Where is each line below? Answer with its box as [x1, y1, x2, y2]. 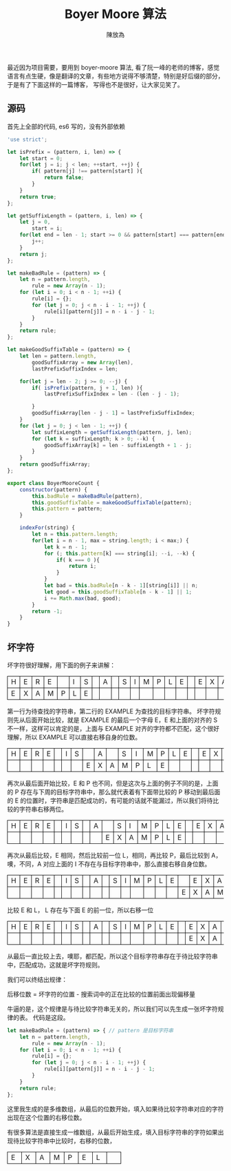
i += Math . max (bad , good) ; [43, 595, 122, 602]
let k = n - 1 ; [43, 543, 88, 551]
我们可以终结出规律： [7, 975, 67, 983]
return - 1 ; [32, 608, 63, 615]
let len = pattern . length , [19, 353, 97, 360]
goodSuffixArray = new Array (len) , [32, 359, 134, 366]
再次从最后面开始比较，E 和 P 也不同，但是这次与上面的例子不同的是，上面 [7, 779, 219, 787]
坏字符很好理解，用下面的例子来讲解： [7, 660, 115, 669]
